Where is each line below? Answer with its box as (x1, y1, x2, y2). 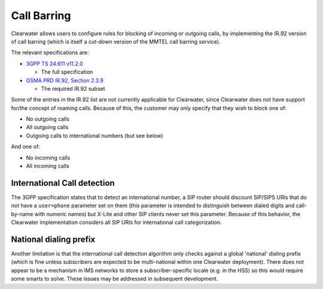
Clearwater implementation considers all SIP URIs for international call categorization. (11, 219, 222, 226)
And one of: (11, 143, 40, 150)
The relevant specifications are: (11, 49, 89, 56)
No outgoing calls (26, 115, 70, 122)
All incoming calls (26, 162, 70, 170)
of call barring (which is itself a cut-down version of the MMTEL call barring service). (11, 38, 221, 45)
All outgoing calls (26, 124, 69, 131)
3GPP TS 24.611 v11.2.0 (26, 60, 83, 67)
